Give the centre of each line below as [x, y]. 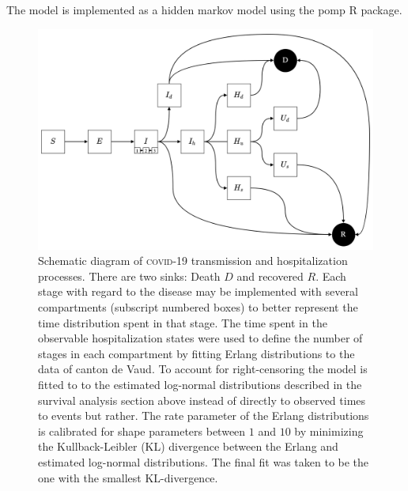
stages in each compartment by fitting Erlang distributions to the [196, 353]
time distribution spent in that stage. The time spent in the [183, 322]
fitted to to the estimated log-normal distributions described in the [200, 385]
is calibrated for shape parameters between [142, 431]
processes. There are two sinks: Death [129, 276]
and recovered [270, 276]
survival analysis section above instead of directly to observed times [202, 400]
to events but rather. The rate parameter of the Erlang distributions [204, 415]
